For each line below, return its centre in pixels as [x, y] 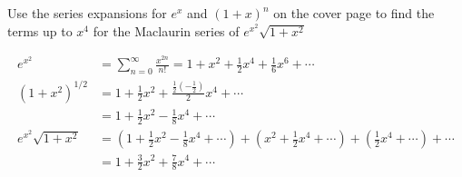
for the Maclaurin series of [166, 30]
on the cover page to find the [354, 13]
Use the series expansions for [87, 13]
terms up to [40, 30]
